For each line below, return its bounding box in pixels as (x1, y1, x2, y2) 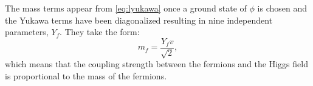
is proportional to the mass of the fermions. (5, 69, 167, 82)
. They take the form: (60, 25, 140, 38)
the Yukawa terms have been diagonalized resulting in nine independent (5, 13, 273, 26)
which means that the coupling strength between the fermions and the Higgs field (5, 58, 308, 70)
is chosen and (257, 2, 308, 14)
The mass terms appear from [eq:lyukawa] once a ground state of (5, 2, 247, 14)
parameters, (5, 25, 49, 38)
